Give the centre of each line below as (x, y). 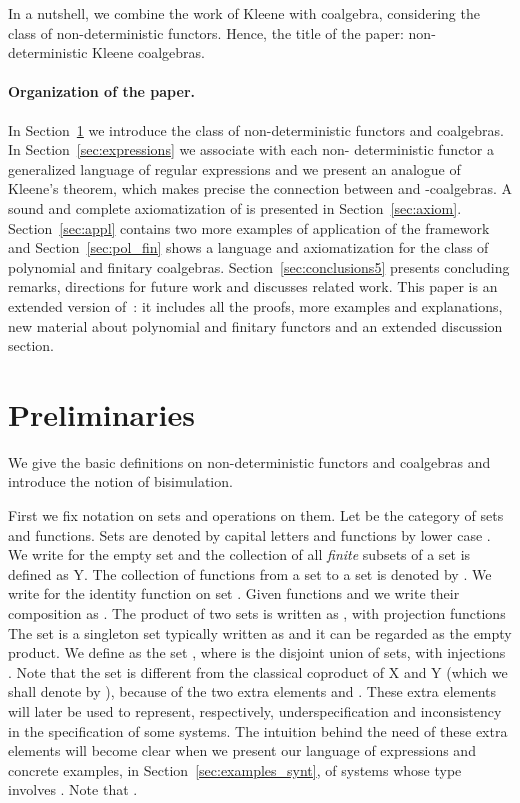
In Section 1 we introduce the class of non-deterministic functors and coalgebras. (256, 129)
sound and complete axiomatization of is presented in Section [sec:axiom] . (235, 207)
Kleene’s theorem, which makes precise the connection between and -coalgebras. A (260, 188)
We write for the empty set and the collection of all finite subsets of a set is (239, 554)
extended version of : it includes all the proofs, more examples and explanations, (255, 305)
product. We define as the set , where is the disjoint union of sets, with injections (257, 652)
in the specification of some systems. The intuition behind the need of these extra (258, 730)
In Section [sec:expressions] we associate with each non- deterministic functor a (251, 149)
